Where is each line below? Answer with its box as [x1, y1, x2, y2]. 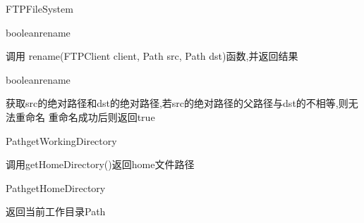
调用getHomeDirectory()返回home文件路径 [6, 157, 195, 172]
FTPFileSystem [6, 1, 73, 15]
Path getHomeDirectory [6, 180, 106, 195]
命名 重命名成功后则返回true [25, 109, 155, 124]
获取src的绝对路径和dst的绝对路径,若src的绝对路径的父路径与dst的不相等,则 [6, 96, 348, 110]
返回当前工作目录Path [6, 204, 106, 219]
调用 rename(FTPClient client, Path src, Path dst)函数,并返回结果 [6, 49, 298, 63]
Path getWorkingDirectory [6, 133, 117, 148]
